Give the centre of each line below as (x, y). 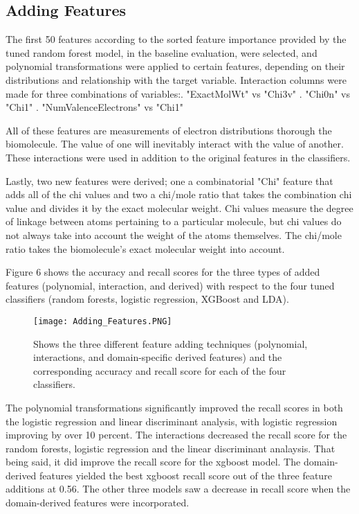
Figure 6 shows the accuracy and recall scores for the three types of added (163, 272)
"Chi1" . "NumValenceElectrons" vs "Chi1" (94, 107)
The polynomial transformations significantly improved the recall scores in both (174, 407)
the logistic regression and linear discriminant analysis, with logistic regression (172, 421)
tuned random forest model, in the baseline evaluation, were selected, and (162, 52)
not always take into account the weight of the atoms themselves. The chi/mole (174, 234)
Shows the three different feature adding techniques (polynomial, (171, 343)
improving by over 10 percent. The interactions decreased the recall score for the (176, 435)
